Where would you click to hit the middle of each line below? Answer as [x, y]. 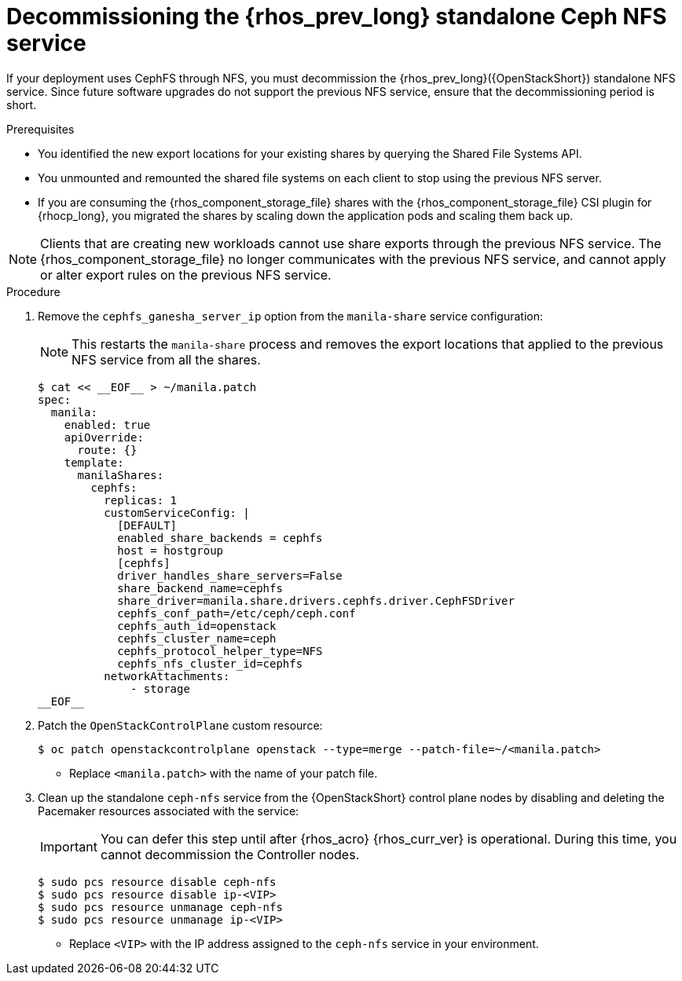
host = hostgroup [170, 550]
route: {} [107, 450]
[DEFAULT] [147, 525]
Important [69, 846]
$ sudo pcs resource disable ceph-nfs [157, 882]
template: [94, 462]
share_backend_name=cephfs [200, 588]
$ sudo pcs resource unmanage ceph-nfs [160, 907]
